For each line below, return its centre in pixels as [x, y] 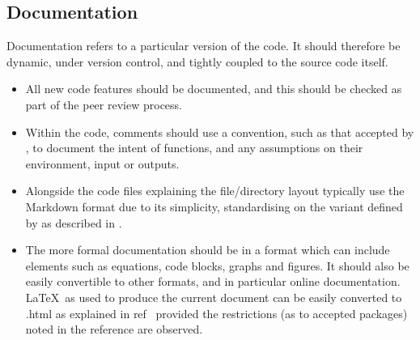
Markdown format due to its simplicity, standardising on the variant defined [214, 206]
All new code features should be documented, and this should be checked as [214, 89]
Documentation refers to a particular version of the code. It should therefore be [204, 46]
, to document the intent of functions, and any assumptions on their [194, 148]
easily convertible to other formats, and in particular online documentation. [213, 281]
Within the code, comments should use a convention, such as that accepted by [220, 132]
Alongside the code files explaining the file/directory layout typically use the [215, 191]
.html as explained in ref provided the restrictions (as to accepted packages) [216, 313]
